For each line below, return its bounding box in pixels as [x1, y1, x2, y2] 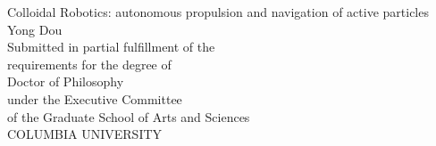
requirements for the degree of [7, 54, 172, 73]
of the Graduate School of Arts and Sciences [7, 107, 250, 126]
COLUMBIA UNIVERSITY [7, 125, 163, 143]
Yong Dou [7, 20, 63, 38]
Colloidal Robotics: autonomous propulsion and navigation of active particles [7, 3, 429, 20]
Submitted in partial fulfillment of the [7, 37, 215, 56]
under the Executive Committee [7, 89, 182, 108]
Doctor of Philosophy [7, 72, 124, 91]
